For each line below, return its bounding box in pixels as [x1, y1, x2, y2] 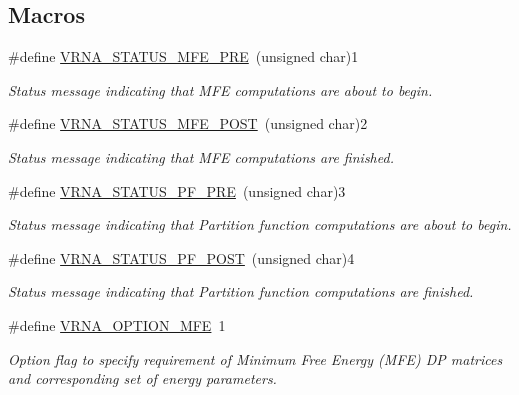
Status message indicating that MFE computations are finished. [8, 146, 394, 167]
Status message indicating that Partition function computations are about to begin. [8, 214, 512, 235]
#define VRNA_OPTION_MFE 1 [8, 314, 226, 335]
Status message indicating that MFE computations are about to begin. [8, 79, 433, 100]
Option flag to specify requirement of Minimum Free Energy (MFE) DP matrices [8, 348, 503, 369]
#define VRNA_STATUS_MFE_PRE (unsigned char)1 [8, 46, 359, 67]
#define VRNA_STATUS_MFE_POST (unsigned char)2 [8, 113, 368, 134]
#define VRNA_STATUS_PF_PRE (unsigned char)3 [8, 180, 346, 201]
